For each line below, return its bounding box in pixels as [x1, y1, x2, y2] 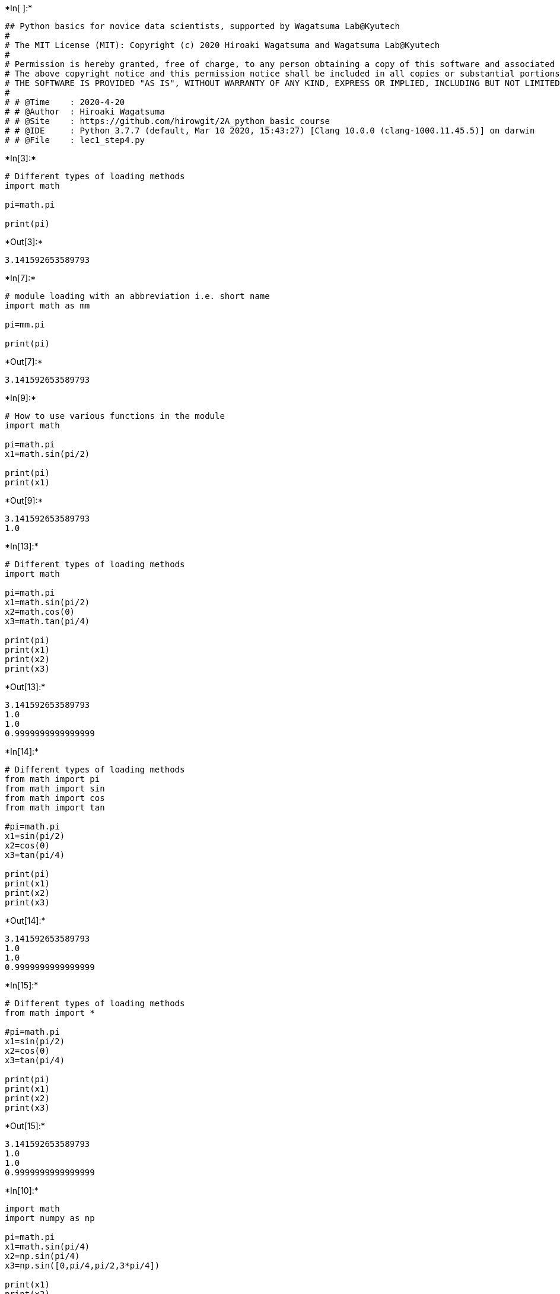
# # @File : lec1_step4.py [5, 135, 145, 145]
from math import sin [5, 784, 105, 793]
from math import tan [5, 803, 105, 812]
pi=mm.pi [5, 320, 45, 329]
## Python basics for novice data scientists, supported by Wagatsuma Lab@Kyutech [5, 21, 400, 31]
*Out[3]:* [5, 237, 43, 247]
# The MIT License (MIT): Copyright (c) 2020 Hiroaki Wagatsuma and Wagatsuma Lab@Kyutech [5, 40, 440, 50]
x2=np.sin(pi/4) [5, 1251, 80, 1261]
